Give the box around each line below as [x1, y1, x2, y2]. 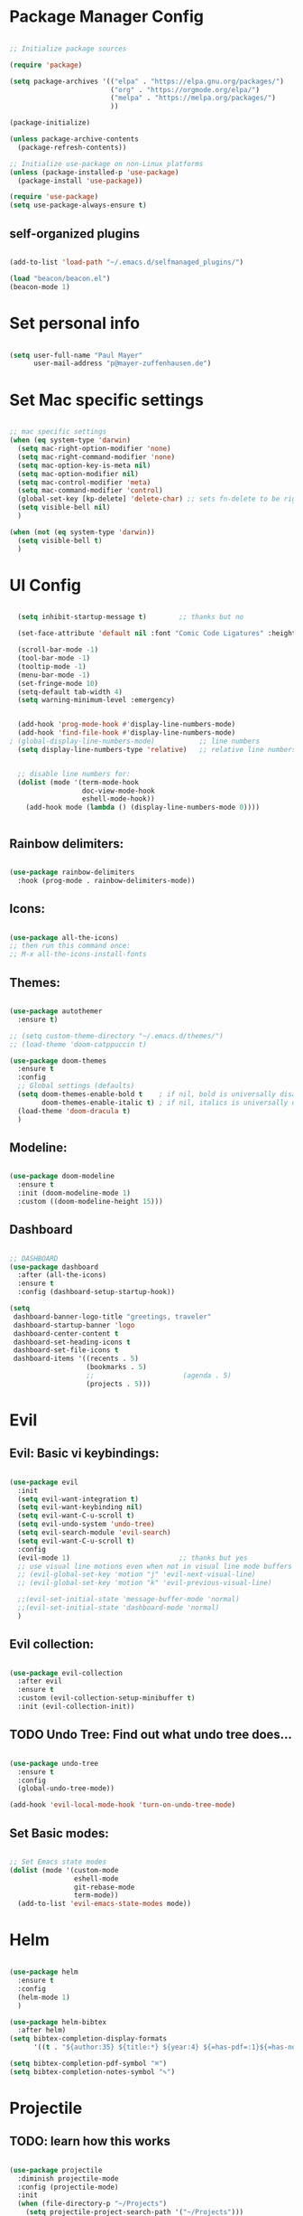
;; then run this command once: [9, 942, 131, 951]
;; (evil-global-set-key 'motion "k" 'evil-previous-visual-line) [17, 1579, 272, 1588]
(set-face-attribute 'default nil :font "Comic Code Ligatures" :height [17, 629, 297, 638]
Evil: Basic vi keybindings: [9, 1446, 160, 1461]
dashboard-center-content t [13, 1329, 119, 1338]
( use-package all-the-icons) [9, 933, 119, 942]
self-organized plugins [9, 226, 140, 241]
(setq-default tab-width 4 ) [17, 687, 124, 697]
